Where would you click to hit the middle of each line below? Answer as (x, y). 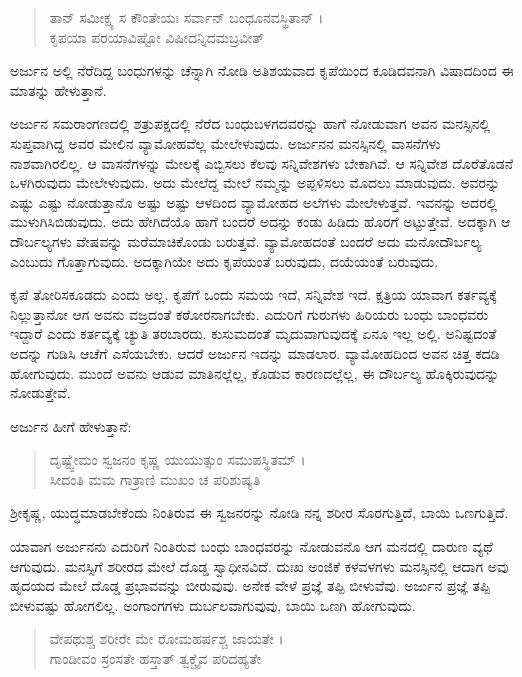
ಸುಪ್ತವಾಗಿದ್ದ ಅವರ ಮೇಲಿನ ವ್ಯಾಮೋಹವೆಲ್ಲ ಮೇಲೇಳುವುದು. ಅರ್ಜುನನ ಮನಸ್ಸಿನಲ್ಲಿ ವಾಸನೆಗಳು (225, 142)
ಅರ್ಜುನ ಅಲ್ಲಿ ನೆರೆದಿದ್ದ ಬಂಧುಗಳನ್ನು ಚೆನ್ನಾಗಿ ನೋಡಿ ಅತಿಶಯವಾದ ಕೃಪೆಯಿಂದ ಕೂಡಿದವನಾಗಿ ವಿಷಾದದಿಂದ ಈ (262, 70)
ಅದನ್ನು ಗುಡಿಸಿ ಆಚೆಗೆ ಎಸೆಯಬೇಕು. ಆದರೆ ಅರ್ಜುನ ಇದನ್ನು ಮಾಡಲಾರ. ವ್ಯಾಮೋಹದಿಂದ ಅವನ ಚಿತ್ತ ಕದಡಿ (255, 352)
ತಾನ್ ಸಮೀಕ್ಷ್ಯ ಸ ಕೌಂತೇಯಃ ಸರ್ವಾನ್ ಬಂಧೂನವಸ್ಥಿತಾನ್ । (186, 17)
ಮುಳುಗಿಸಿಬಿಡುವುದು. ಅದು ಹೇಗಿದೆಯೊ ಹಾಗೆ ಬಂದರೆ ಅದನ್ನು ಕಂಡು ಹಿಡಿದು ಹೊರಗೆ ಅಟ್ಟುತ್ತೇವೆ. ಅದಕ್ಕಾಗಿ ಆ (260, 221)
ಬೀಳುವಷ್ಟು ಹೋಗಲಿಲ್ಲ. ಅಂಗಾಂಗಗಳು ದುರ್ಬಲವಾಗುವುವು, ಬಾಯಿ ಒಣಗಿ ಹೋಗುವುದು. (213, 604)
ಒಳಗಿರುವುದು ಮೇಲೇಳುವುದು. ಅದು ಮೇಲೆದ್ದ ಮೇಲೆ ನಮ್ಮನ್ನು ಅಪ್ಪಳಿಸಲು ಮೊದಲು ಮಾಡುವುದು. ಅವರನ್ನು (255, 182)
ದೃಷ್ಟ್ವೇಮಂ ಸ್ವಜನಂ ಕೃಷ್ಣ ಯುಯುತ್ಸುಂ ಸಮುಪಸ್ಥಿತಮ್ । (177, 459)
